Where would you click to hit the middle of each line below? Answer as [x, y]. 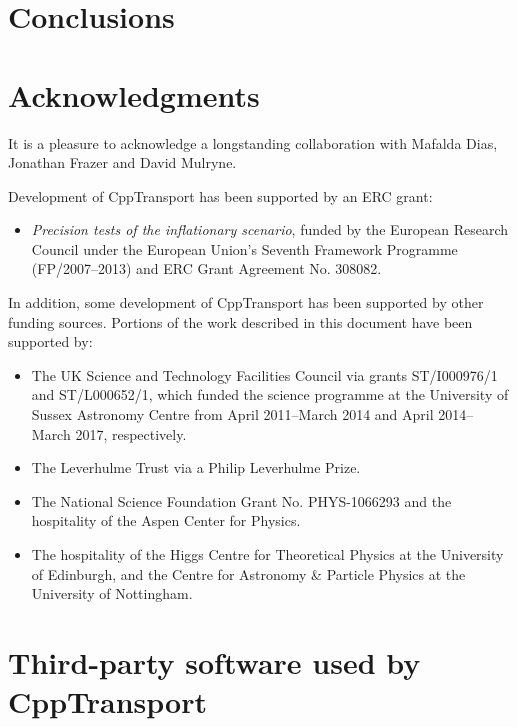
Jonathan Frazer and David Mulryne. [122, 162]
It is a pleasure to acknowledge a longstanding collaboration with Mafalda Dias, [253, 142]
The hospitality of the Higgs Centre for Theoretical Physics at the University [267, 554]
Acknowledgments [134, 94]
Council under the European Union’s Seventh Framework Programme [244, 248]
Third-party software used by [214, 661]
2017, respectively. [131, 433]
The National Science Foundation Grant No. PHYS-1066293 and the [241, 500]
